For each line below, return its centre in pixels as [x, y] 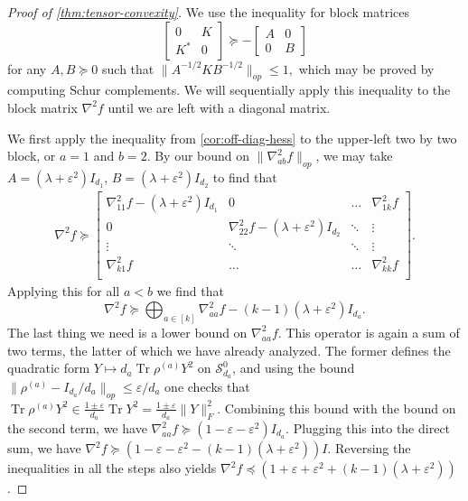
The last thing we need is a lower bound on [127, 332]
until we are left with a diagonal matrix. [219, 107]
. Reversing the [369, 448]
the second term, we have [77, 428]
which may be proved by [366, 68]
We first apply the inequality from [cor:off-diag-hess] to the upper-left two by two [232, 138]
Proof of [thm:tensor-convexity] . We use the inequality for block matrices [208, 12]
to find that [245, 176]
